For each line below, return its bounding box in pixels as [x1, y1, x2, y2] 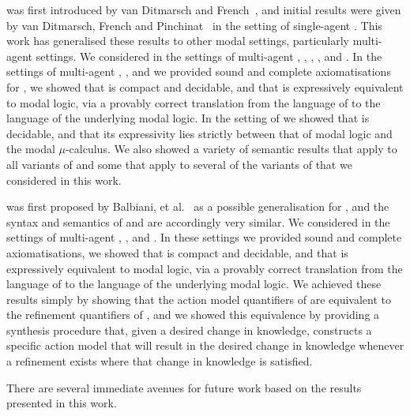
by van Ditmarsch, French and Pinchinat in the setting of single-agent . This [6, 17, 382, 33]
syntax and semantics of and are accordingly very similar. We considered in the [6, 213, 390, 230]
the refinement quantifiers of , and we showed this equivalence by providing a [6, 306, 380, 323]
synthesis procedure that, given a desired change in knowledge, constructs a [6, 321, 372, 338]
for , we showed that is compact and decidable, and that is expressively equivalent [6, 78, 404, 95]
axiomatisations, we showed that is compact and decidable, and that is [6, 244, 348, 260]
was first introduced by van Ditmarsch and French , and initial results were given [6, 2, 401, 17]
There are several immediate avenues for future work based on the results [6, 379, 362, 395]
